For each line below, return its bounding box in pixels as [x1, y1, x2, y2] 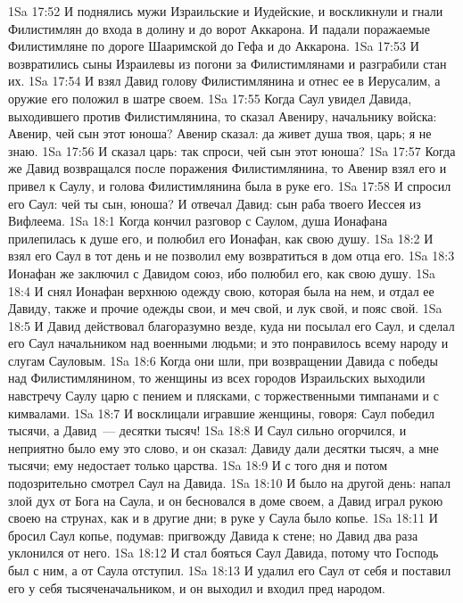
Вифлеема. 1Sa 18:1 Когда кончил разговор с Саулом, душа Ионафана [8, 211, 388, 230]
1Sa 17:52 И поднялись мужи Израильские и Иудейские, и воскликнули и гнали [8, 2, 443, 20]
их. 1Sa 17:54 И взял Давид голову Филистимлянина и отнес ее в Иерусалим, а [8, 71, 441, 90]
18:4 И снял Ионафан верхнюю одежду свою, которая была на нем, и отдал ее [8, 281, 434, 300]
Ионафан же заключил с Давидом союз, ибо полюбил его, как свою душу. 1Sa [8, 263, 435, 282]
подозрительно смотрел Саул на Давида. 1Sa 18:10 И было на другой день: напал [8, 474, 451, 492]
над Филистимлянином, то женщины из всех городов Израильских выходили [8, 368, 426, 387]
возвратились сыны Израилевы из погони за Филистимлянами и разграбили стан [8, 54, 447, 72]
